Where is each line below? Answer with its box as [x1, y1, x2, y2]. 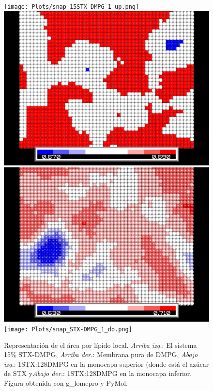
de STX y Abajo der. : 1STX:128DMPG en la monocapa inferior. [4, 368, 192, 378]
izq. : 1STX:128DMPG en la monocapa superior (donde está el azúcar [4, 358, 209, 369]
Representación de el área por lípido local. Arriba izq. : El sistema [4, 340, 197, 350]
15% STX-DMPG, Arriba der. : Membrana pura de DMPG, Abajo [4, 349, 198, 359]
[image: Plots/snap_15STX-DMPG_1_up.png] [4, 3, 139, 10]
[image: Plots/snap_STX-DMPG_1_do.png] [4, 326, 132, 333]
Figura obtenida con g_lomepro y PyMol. [4, 377, 128, 388]
